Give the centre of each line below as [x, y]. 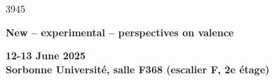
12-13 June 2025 [46, 56]
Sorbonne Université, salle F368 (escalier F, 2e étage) [138, 69]
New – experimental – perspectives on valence [120, 32]
